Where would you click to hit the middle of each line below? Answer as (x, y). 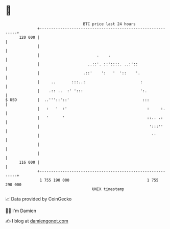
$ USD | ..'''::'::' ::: (77, 100)
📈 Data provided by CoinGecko (39, 199)
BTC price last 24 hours (110, 24)
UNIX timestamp (108, 189)
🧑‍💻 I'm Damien (21, 211)
